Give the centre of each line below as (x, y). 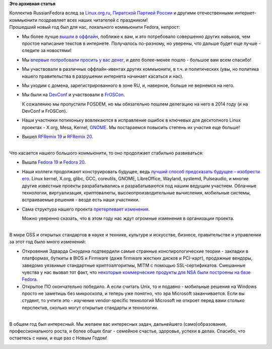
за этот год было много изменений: (48, 242)
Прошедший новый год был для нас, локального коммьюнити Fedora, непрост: (95, 27)
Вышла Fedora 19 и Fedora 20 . (54, 162)
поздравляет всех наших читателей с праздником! (93, 20)
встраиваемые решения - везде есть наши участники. (81, 200)
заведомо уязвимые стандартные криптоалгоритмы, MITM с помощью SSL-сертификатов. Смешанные (134, 265)
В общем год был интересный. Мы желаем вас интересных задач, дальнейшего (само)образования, (118, 324)
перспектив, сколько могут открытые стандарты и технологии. (90, 308)
